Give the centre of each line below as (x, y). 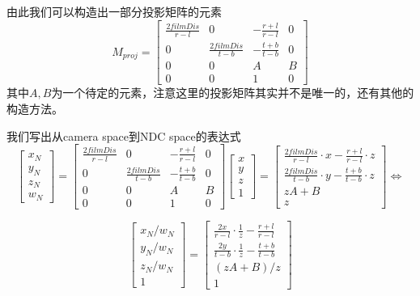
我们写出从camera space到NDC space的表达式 (124, 135)
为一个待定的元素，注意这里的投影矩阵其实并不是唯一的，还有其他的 (233, 93)
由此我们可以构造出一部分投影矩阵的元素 (114, 11)
